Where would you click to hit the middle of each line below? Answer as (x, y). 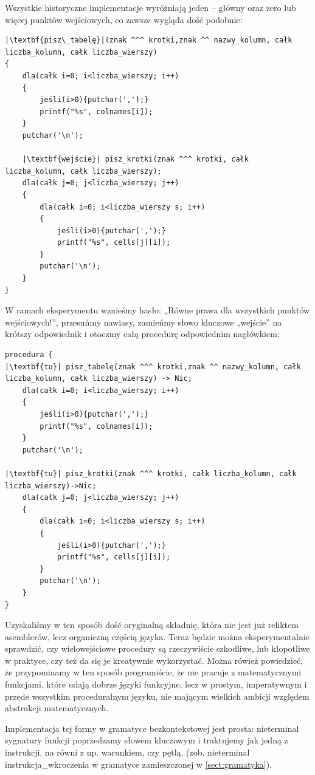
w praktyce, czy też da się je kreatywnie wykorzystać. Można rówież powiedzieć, (154, 660)
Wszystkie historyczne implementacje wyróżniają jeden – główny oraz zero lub (151, 7)
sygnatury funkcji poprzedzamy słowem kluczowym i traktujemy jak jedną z (147, 740)
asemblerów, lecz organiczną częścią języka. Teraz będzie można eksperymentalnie (157, 636)
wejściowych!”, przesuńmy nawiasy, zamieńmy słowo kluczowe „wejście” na (144, 322)
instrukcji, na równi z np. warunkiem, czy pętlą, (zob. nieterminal (127, 752)
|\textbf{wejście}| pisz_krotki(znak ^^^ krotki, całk (135, 159)
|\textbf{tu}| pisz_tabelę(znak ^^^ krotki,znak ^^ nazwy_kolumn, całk (153, 367)
